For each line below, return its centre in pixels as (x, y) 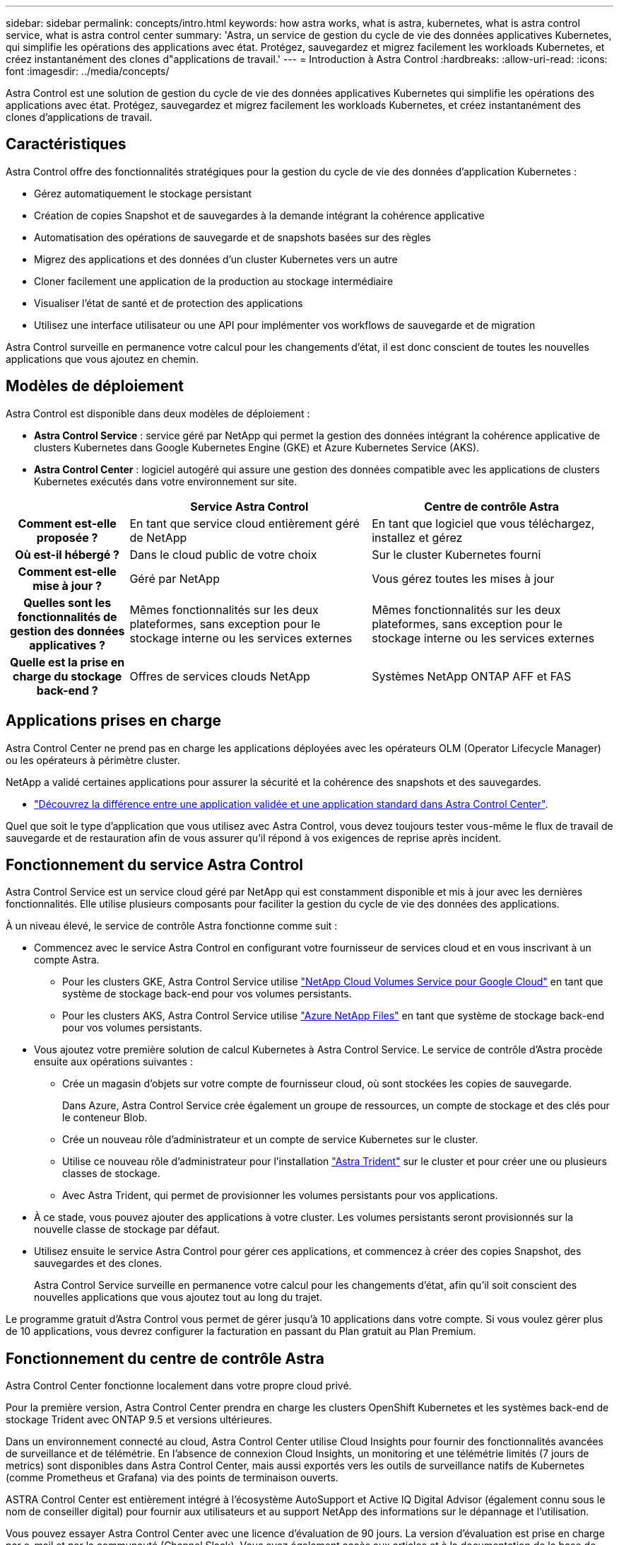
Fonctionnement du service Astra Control (155, 864)
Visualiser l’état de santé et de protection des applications (169, 303)
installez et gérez (417, 537)
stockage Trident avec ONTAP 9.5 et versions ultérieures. (139, 1420)
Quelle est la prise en (67, 662)
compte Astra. (67, 960)
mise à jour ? (67, 585)
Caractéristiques (66, 144)
